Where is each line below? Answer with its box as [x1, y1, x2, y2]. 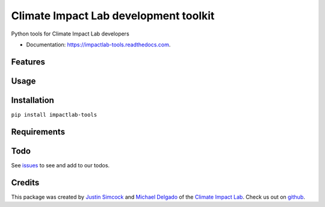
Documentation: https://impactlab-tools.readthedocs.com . [26, 41, 171, 48]
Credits [11, 178, 40, 188]
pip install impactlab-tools [11, 111, 97, 118]
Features [11, 57, 45, 67]
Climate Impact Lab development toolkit [11, 9, 215, 22]
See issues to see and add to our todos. [11, 161, 110, 168]
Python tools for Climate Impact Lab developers [11, 30, 129, 37]
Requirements [11, 126, 66, 137]
